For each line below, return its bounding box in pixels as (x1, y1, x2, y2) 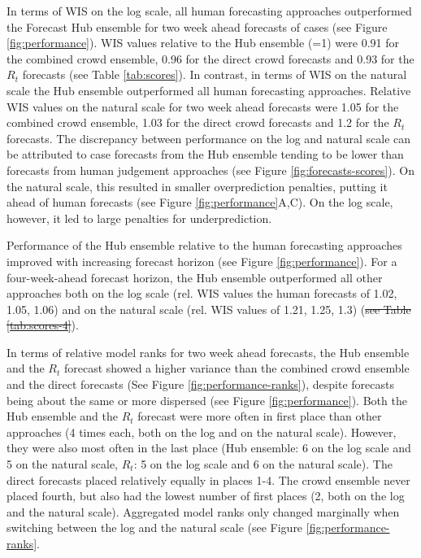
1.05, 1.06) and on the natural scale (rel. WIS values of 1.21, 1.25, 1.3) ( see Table (7, 300, 411, 317)
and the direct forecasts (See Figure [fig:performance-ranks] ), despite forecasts (7, 376, 394, 393)
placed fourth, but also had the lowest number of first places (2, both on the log (7, 487, 405, 504)
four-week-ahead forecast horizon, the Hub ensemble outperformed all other (7, 268, 383, 286)
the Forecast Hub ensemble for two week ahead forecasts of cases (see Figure (7, 18, 388, 35)
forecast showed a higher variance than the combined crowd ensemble (63, 360, 410, 377)
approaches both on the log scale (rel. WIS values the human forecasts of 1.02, (7, 285, 397, 302)
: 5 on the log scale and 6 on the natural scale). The (133, 456, 393, 473)
